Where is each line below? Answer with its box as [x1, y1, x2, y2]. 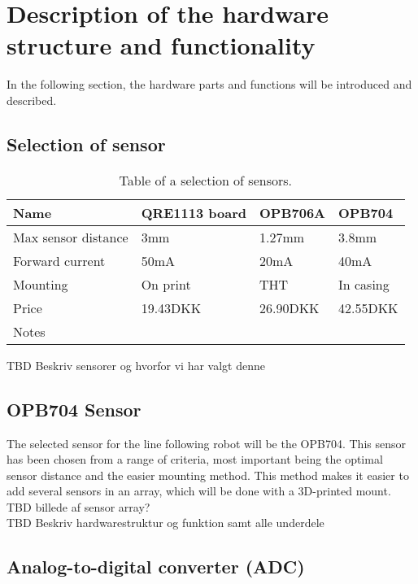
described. [7, 91, 57, 108]
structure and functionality [7, 28, 316, 62]
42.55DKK [338, 298, 398, 317]
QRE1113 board [141, 203, 246, 222]
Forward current [13, 251, 106, 270]
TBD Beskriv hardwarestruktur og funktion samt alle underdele [7, 514, 324, 531]
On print [141, 274, 191, 294]
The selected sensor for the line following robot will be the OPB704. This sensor [7, 434, 406, 451]
